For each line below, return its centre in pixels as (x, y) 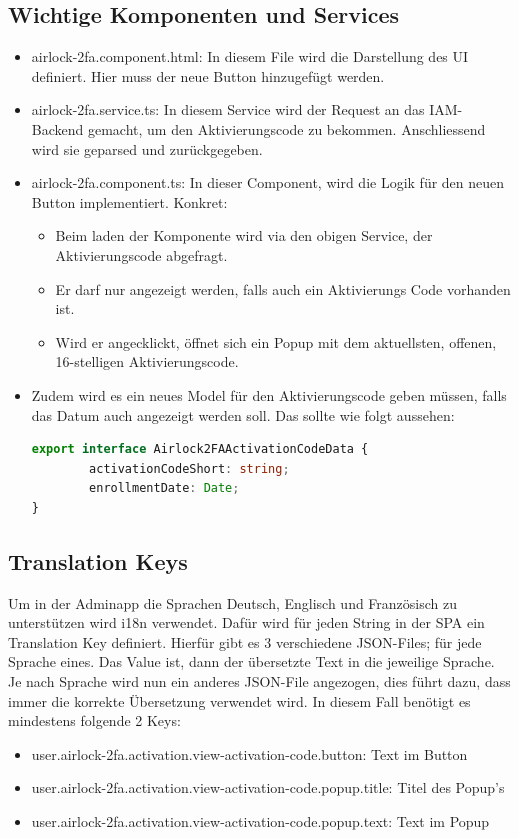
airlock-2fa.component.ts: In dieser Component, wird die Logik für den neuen (268, 182)
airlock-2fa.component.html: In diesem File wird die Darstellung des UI (250, 56)
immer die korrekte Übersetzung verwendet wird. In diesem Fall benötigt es (239, 700)
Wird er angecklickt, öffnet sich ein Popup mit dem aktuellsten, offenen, (276, 341)
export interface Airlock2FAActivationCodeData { (200, 449)
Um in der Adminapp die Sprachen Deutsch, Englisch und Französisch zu (233, 602)
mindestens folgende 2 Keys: (94, 720)
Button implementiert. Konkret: (129, 201)
